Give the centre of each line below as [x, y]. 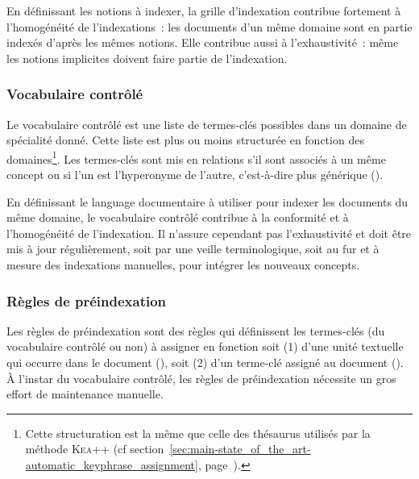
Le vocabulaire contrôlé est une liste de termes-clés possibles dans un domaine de [207, 124]
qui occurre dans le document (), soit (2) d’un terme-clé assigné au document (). [205, 362]
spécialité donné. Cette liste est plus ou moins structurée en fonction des [185, 140]
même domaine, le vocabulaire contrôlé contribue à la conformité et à [178, 217]
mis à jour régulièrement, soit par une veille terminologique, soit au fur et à [193, 249]
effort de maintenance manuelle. [85, 394]
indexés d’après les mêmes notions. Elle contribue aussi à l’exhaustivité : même [203, 42]
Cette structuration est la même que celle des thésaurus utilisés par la [198, 433]
